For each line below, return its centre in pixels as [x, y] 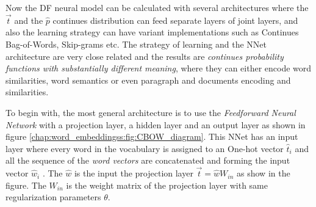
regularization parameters [53, 197]
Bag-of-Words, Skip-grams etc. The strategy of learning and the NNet [136, 44]
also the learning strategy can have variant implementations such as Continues [152, 32]
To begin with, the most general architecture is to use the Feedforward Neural [151, 112]
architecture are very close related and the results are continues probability [145, 56]
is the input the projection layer [134, 173]
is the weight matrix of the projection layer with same [167, 185]
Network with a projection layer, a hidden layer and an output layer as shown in [156, 124]
